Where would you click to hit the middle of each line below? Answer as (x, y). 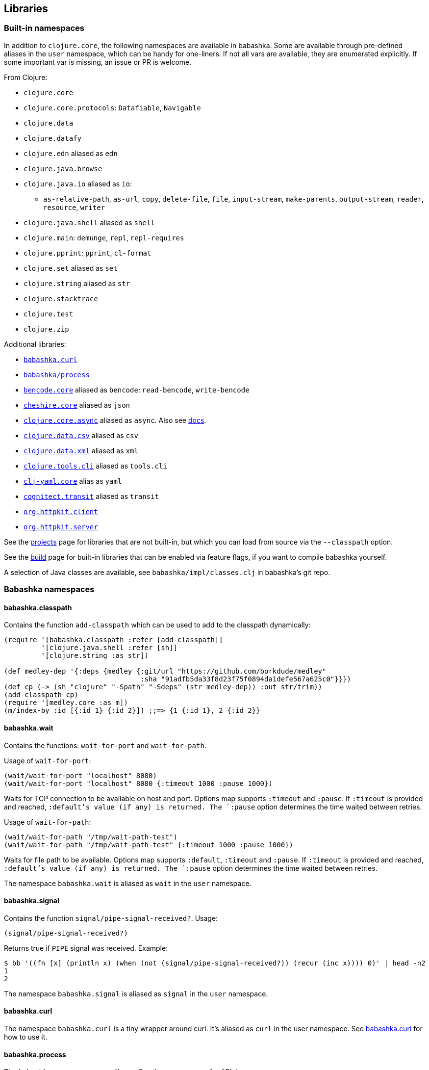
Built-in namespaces (44, 28)
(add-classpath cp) (41, 695)
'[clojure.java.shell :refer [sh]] (109, 648)
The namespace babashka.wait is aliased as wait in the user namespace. (128, 883)
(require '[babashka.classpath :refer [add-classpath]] (114, 640)
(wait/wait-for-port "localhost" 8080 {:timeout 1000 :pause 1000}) (138, 783)
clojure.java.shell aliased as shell (89, 222)
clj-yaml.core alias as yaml (73, 481)
